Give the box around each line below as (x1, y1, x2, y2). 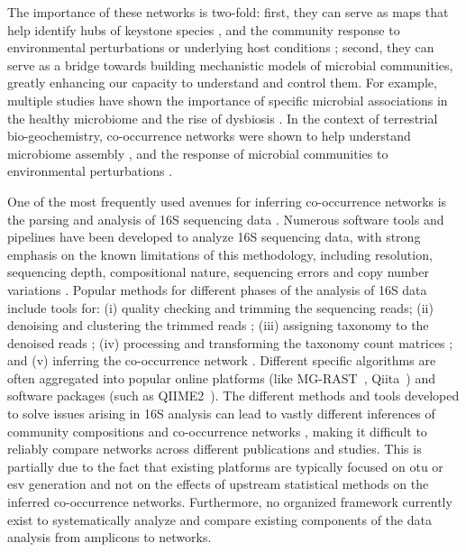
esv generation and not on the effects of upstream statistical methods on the (7, 474, 429, 493)
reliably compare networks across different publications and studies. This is (7, 439, 422, 458)
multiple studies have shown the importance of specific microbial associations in (7, 90, 448, 109)
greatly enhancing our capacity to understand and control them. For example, (7, 73, 437, 92)
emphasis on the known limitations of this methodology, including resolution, (7, 244, 433, 263)
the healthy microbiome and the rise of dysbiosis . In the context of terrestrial (7, 108, 438, 127)
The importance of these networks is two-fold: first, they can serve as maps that (7, 3, 449, 21)
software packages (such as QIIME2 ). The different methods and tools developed (7, 386, 460, 405)
